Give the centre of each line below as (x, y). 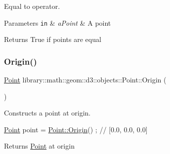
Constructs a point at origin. (47, 113)
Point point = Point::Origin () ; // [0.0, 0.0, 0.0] (76, 129)
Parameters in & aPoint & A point (58, 22)
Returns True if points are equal (53, 39)
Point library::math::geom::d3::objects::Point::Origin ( (85, 80)
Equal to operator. (32, 6)
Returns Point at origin (39, 146)
